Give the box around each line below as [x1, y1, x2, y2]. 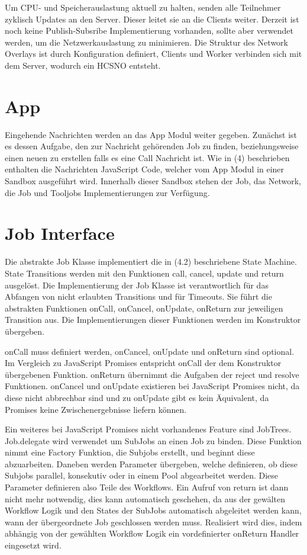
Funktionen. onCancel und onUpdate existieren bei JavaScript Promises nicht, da [5, 380, 300, 392]
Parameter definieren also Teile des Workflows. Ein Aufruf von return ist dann [5, 481, 289, 493]
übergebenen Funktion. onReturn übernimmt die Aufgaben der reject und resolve [5, 368, 299, 380]
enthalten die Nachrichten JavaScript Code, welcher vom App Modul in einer [5, 163, 285, 175]
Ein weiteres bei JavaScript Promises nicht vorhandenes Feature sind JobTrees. [5, 423, 292, 435]
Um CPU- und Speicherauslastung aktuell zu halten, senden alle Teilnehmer [5, 1, 281, 13]
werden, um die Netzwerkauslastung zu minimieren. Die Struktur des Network [5, 36, 288, 48]
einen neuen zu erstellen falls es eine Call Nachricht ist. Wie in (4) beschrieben [5, 151, 290, 163]
